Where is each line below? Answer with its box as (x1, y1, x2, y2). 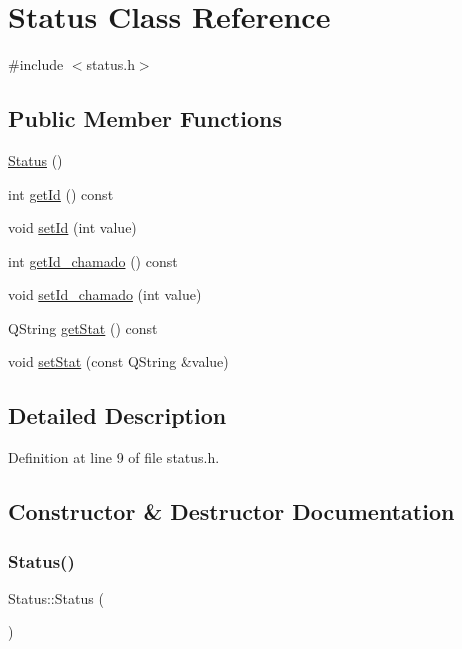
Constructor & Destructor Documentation (8, 496, 455, 527)
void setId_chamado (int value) (8, 284, 202, 305)
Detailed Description (8, 400, 227, 431)
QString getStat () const (8, 317, 158, 338)
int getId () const (8, 183, 114, 204)
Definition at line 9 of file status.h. (8, 447, 220, 468)
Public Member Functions (8, 103, 282, 134)
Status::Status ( (8, 587, 104, 608)
